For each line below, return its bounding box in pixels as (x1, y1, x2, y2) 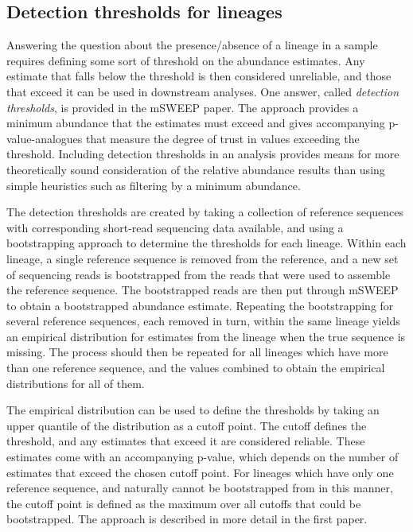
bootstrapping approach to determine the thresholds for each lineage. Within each (6, 235, 407, 251)
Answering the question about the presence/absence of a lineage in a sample (6, 37, 378, 53)
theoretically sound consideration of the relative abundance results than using (6, 161, 385, 177)
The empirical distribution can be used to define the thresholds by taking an (6, 402, 380, 418)
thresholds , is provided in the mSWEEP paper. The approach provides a (6, 99, 359, 115)
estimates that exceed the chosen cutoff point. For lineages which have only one (6, 464, 394, 480)
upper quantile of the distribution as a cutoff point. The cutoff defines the (6, 417, 367, 433)
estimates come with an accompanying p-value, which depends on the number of (6, 449, 399, 465)
